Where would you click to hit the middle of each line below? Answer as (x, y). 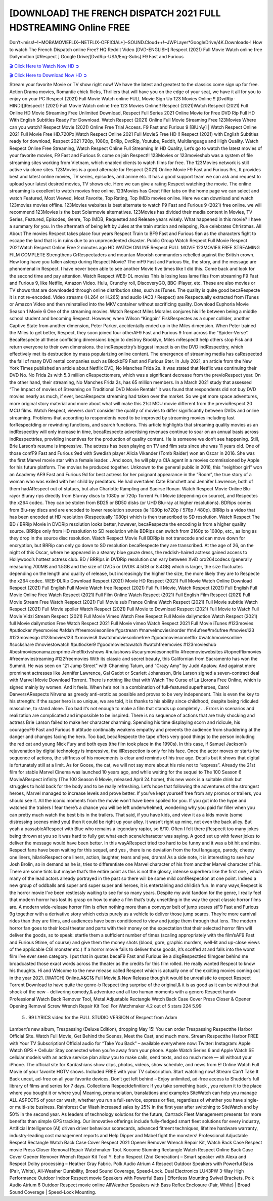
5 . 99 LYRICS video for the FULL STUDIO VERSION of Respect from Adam (100, 1018)
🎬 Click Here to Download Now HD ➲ (48, 75)
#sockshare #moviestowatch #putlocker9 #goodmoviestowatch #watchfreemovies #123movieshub (113, 645)
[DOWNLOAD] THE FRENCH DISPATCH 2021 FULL (115, 13)
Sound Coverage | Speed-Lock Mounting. (53, 1192)
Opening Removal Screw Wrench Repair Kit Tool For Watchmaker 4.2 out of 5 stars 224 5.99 (105, 1006)
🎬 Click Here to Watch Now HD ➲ (44, 66)
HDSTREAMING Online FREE (70, 27)
